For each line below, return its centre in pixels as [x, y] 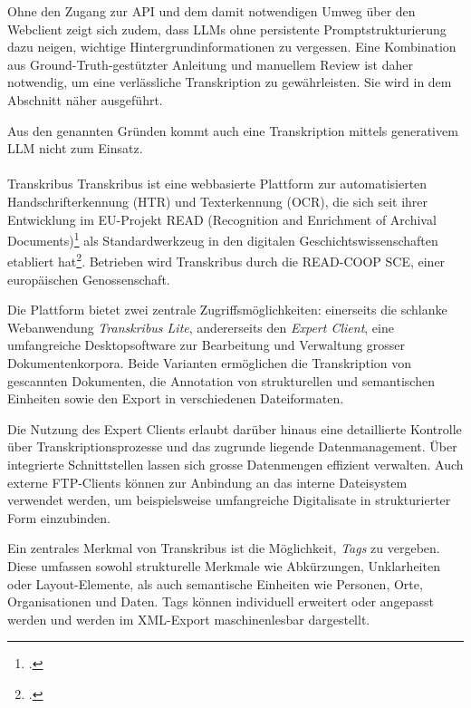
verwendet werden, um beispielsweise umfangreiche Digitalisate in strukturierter [229, 500]
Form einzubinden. [59, 517]
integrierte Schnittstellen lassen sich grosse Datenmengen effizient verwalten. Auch [235, 464]
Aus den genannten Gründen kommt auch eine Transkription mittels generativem [233, 130]
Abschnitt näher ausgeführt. [85, 99]
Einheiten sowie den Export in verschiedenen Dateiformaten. [176, 398]
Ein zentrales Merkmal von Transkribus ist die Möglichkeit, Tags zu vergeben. [224, 548]
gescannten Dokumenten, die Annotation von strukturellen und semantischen [221, 380]
